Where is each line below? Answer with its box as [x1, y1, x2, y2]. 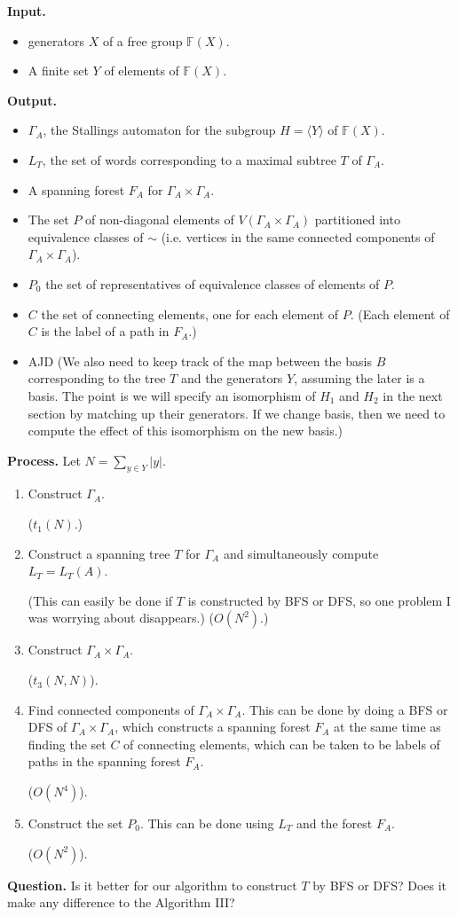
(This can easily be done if [28, 591, 173, 609]
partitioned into [314, 210, 400, 229]
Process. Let [7, 451, 81, 469]
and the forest [296, 814, 373, 833]
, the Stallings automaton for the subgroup [43, 121, 276, 139]
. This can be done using [139, 814, 274, 833]
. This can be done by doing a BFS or [241, 700, 448, 718]
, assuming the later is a [294, 369, 425, 388]
